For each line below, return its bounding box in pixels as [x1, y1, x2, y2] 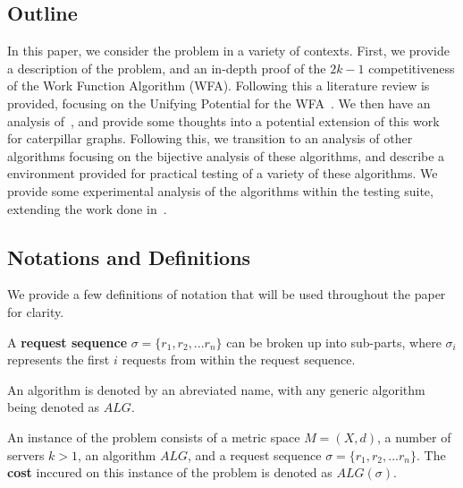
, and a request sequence [187, 445, 322, 464]
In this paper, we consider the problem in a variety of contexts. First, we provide [7, 41, 450, 60]
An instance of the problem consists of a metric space [7, 427, 300, 446]
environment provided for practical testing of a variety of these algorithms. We [7, 164, 438, 183]
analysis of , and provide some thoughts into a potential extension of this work [7, 111, 440, 130]
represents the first [7, 350, 110, 369]
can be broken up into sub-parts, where [226, 332, 442, 351]
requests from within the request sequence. [122, 350, 356, 369]
